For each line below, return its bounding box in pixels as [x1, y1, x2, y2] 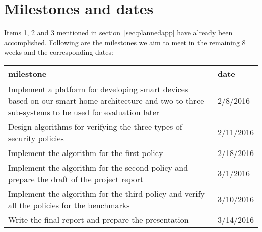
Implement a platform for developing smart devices [8, 83, 188, 95]
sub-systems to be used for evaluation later [8, 106, 160, 118]
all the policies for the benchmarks [8, 199, 130, 211]
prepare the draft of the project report [8, 173, 144, 185]
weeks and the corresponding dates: [4, 47, 113, 57]
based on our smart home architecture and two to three [8, 94, 204, 106]
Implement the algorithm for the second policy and [8, 161, 188, 173]
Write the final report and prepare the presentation [8, 213, 189, 225]
